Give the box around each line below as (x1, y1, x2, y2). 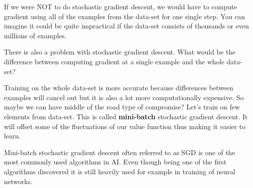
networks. (4, 176, 33, 186)
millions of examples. (4, 30, 67, 40)
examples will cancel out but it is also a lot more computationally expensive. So (4, 92, 244, 102)
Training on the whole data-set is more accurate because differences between (4, 82, 233, 93)
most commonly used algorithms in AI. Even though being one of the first (4, 157, 227, 167)
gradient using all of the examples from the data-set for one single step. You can (4, 11, 245, 21)
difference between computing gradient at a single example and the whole (4, 56, 225, 66)
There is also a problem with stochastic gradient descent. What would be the (4, 47, 236, 57)
